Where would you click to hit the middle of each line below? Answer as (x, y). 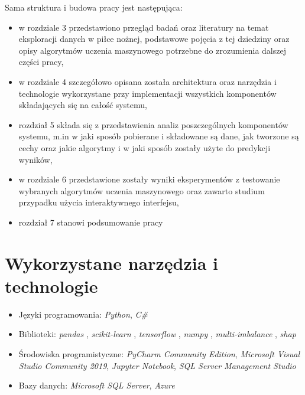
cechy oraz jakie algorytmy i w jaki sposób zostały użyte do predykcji (145, 147)
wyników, (35, 159)
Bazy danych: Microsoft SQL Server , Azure (97, 385)
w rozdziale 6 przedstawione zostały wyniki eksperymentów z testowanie (149, 179)
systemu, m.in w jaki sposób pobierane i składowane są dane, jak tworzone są (159, 136)
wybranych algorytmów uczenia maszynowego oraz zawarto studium (142, 190)
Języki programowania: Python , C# (83, 314)
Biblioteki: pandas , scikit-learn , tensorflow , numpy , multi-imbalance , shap (157, 334)
